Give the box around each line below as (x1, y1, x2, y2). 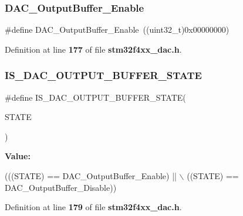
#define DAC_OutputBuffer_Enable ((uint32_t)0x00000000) (5, 23, 230, 36)
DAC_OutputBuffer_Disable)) (5, 181, 117, 193)
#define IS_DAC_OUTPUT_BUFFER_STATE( (5, 91, 186, 103)
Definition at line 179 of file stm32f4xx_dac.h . (5, 201, 182, 213)
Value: (5, 150, 31, 162)
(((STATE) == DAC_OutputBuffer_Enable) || (5, 170, 177, 181)
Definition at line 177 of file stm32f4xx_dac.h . (5, 43, 182, 55)
